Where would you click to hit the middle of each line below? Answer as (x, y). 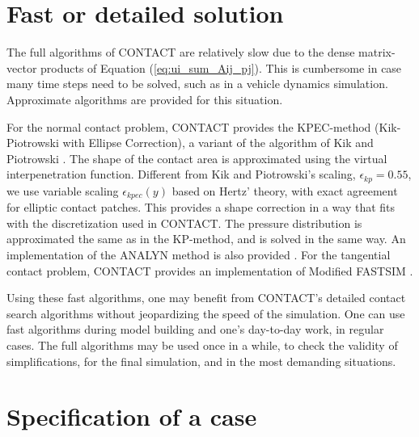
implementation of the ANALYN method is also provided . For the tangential (199, 254)
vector (22, 67)
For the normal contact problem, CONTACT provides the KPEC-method (189, 126)
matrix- (377, 52)
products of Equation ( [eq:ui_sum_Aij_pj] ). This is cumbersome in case (221, 67)
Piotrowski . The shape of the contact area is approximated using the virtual (197, 158)
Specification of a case (132, 416)
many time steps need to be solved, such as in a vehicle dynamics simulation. (197, 84)
